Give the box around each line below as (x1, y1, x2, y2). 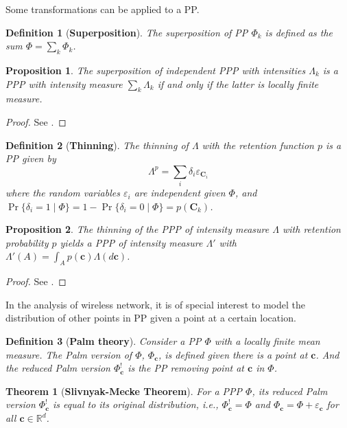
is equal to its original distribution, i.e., (53, 397, 219, 412)
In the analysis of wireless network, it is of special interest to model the (5, 297, 305, 311)
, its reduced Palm (252, 383, 328, 398)
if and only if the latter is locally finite (157, 76, 319, 91)
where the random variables (5, 185, 120, 200)
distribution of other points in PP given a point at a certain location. (5, 311, 296, 325)
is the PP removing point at (128, 361, 244, 375)
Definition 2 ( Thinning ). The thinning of (5, 137, 189, 152)
